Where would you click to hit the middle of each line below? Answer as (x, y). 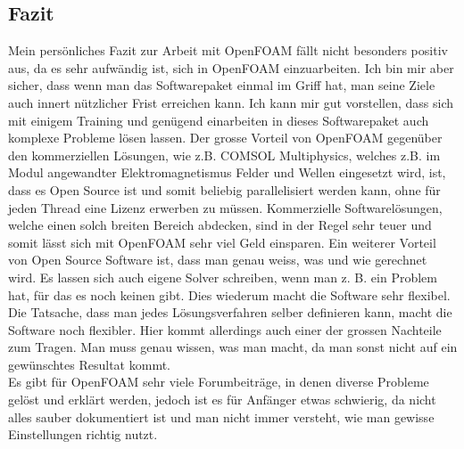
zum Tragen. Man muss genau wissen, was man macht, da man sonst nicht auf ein (233, 347)
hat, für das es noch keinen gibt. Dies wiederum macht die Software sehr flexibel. (229, 294)
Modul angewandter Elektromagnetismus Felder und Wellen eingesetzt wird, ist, (227, 172)
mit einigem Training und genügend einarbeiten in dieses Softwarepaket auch (219, 120)
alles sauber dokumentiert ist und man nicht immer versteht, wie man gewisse (221, 416)
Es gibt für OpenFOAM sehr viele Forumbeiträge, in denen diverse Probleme (219, 382)
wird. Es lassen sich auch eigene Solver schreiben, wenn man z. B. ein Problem (223, 277)
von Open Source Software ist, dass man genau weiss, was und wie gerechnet (218, 260)
